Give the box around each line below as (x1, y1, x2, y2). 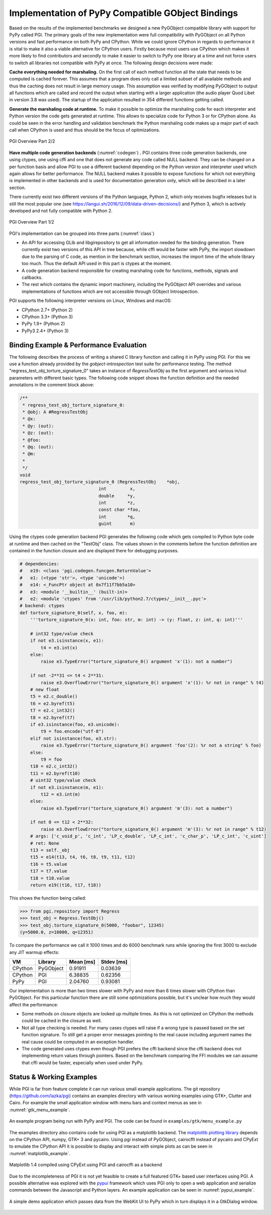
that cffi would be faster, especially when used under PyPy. (21, 1059, 144, 1065)
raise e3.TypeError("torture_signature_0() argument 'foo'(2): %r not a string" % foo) (40, 742, 262, 748)
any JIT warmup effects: (9, 949, 59, 955)
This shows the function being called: (9, 895, 87, 901)
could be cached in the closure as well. (21, 1018, 102, 1024)
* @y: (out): (22, 423, 54, 429)
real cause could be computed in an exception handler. (21, 1038, 135, 1045)
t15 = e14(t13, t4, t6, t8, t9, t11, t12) (30, 854, 135, 860)
